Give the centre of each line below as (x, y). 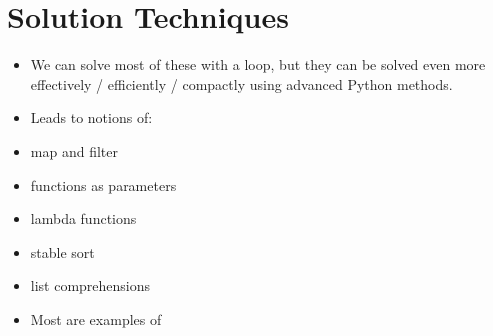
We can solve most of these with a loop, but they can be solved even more (258, 64)
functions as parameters (103, 184)
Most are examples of (96, 318)
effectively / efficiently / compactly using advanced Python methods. (241, 83)
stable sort (62, 251)
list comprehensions (90, 285)
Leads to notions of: (91, 117)
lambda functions (83, 218)
